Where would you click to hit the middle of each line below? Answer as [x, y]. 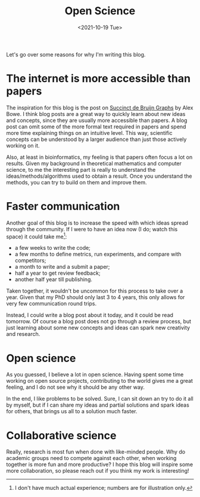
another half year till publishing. [54, 279]
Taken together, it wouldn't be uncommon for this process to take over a [95, 291]
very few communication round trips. [51, 304]
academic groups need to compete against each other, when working [91, 458]
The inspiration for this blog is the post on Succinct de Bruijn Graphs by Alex [100, 108]
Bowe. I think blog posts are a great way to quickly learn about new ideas [96, 114]
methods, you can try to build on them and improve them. [76, 182]
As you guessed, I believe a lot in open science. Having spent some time [95, 375]
